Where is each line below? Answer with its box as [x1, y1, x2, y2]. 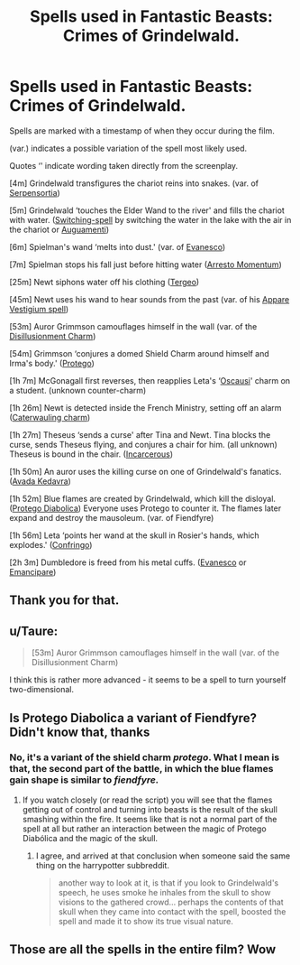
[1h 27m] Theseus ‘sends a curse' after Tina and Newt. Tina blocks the [9, 429, 271, 440]
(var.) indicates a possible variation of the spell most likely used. [9, 143, 248, 153]
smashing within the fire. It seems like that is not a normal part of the [22, 813, 277, 824]
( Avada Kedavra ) [9, 476, 72, 487]
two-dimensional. [9, 684, 75, 695]
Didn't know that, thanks [9, 724, 150, 739]
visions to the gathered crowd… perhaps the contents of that [58, 896, 284, 907]
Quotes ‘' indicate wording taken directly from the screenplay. [9, 160, 239, 171]
